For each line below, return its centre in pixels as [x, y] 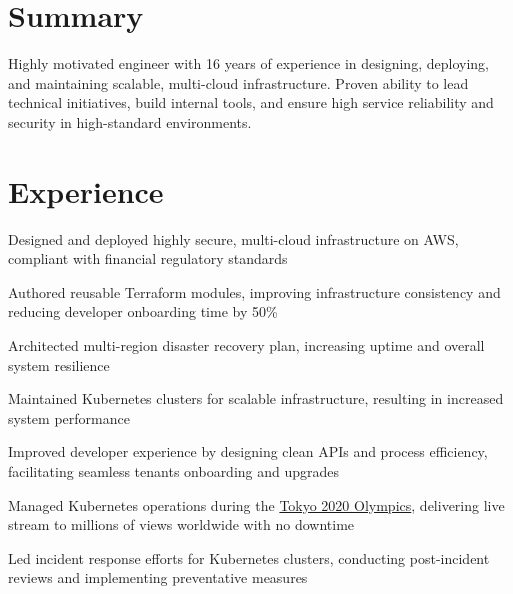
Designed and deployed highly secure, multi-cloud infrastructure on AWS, [233, 238]
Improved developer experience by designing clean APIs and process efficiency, [248, 451]
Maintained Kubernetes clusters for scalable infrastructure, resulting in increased [256, 398]
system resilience [59, 364]
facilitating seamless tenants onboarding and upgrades [174, 470]
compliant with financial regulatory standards [148, 258]
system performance [69, 417]
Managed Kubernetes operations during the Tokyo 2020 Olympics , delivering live [256, 504]
